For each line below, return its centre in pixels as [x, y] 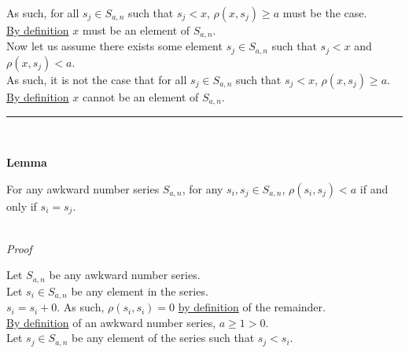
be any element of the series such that [163, 338]
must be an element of [136, 30]
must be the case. [325, 13]
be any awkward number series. [125, 275]
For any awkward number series [83, 188]
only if [22, 206]
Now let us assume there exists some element [114, 46]
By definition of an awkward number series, [111, 322]
